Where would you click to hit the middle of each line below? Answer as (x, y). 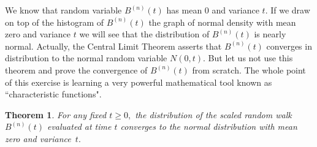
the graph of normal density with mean (222, 22)
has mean (184, 10)
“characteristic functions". (53, 94)
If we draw (290, 10)
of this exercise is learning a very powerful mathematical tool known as (139, 82)
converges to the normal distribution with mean (209, 126)
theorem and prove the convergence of (76, 70)
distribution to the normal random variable (86, 58)
